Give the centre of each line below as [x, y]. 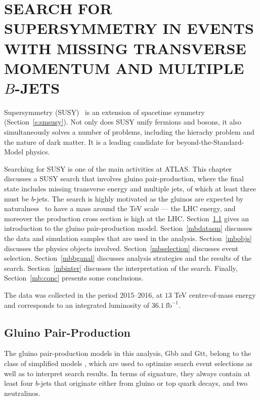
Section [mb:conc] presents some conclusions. [74, 278]
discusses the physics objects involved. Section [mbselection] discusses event [121, 248]
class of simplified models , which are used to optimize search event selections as [128, 363]
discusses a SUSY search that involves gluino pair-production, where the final [124, 178]
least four [19, 383]
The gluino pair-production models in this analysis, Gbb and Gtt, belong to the [128, 353]
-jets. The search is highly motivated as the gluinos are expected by [139, 198]
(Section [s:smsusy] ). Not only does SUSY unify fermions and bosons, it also [123, 122]
